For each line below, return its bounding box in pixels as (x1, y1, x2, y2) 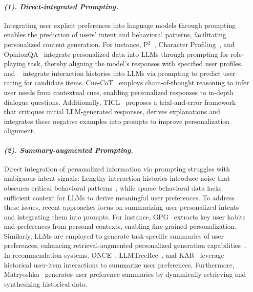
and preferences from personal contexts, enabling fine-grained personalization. (4, 221, 236, 231)
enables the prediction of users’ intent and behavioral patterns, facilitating (4, 29, 227, 40)
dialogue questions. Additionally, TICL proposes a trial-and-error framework (4, 97, 236, 107)
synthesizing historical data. (4, 278, 87, 289)
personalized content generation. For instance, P (4, 39, 148, 49)
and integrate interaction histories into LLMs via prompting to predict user (4, 68, 235, 78)
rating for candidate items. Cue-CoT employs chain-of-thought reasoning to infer (4, 77, 249, 88)
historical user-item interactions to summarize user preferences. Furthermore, (4, 259, 234, 269)
